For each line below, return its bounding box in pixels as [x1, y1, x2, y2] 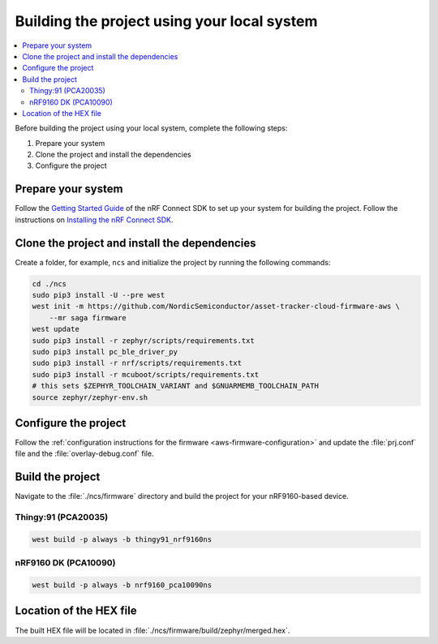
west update [32, 324, 80, 334]
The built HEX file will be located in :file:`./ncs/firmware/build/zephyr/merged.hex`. [15, 625, 290, 635]
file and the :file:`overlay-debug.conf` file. [15, 449, 154, 458]
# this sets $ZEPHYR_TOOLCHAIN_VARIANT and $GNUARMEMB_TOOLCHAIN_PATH [32, 381, 320, 391]
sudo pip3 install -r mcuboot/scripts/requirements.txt [32, 370, 260, 379]
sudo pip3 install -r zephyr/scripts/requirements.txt [32, 336, 255, 345]
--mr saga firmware [49, 313, 127, 322]
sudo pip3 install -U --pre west [32, 290, 165, 300]
